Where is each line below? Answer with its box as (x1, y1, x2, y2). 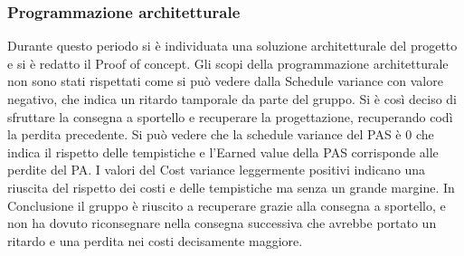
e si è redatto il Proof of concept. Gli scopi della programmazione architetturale (7, 53, 449, 72)
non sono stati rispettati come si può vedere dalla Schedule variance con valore (7, 71, 443, 90)
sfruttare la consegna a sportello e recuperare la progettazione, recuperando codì (7, 107, 453, 126)
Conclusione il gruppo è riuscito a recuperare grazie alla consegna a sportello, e (7, 195, 446, 214)
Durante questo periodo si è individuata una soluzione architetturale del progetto (7, 36, 458, 55)
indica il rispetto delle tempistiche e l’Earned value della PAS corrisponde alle (7, 142, 439, 161)
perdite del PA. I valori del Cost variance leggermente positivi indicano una (7, 160, 426, 179)
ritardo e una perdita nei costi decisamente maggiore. (7, 231, 303, 250)
